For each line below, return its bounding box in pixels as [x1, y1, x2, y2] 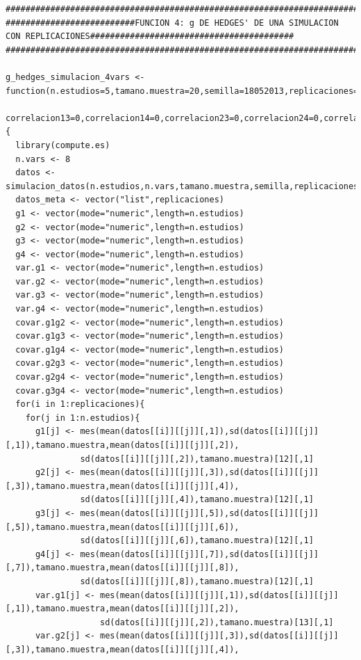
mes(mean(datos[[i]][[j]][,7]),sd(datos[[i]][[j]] [80, 549, 319, 559]
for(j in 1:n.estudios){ [25, 412, 140, 423]
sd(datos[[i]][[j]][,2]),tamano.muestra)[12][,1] [80, 453, 314, 464]
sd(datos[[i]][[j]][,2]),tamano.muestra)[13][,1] [100, 617, 334, 627]
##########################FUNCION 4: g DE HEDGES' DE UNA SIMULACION [6, 17, 339, 28]
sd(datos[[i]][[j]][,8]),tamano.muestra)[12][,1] [80, 576, 314, 586]
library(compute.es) [15, 140, 110, 150]
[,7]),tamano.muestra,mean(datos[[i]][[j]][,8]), [6, 563, 240, 573]
